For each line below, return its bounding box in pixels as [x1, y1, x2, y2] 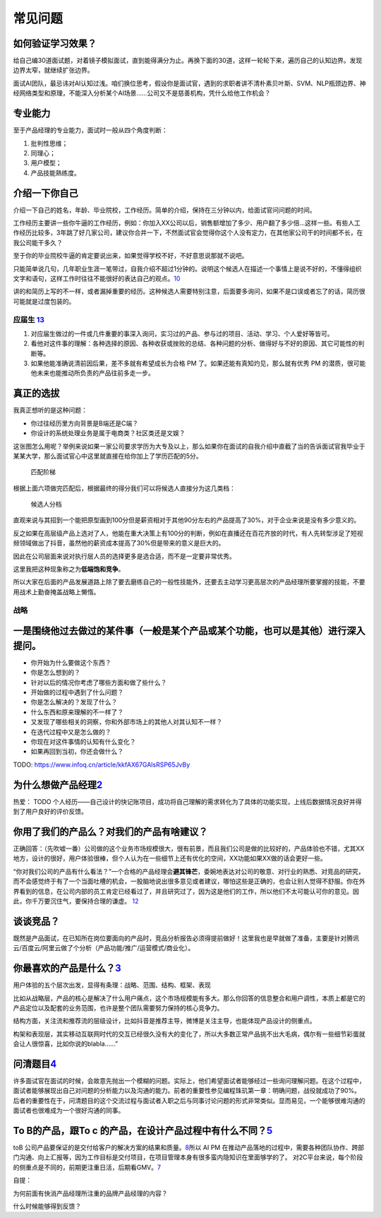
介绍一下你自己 [13, 187, 78, 199]
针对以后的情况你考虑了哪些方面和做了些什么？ [30, 678, 167, 687]
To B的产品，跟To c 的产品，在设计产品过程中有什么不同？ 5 [13, 1124, 273, 1137]
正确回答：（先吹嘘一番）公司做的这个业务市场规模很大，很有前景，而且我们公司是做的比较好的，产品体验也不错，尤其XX [13, 844, 365, 853]
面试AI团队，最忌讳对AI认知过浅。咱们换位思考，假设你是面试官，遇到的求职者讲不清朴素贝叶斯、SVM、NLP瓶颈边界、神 [13, 78, 366, 88]
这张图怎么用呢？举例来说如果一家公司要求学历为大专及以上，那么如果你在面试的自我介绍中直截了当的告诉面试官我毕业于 [13, 442, 365, 450]
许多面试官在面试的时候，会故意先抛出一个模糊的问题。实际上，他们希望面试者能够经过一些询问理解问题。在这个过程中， [13, 1077, 365, 1084]
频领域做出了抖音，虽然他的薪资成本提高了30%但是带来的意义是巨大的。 [13, 539, 225, 548]
